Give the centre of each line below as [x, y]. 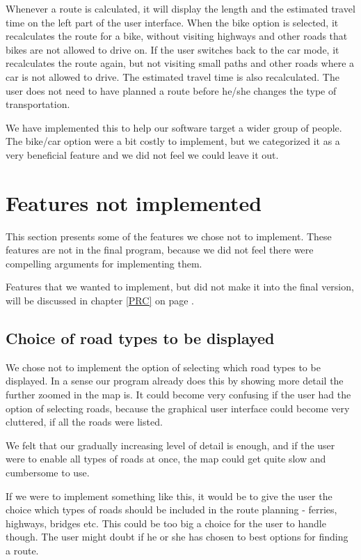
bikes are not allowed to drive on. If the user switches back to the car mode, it [173, 49]
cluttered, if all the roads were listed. [84, 422]
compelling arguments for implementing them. [104, 263]
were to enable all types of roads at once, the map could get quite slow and [166, 459]
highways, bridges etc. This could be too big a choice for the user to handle [166, 523]
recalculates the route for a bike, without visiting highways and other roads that [177, 36]
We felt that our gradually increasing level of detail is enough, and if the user [170, 445]
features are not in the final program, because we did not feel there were [160, 250]
